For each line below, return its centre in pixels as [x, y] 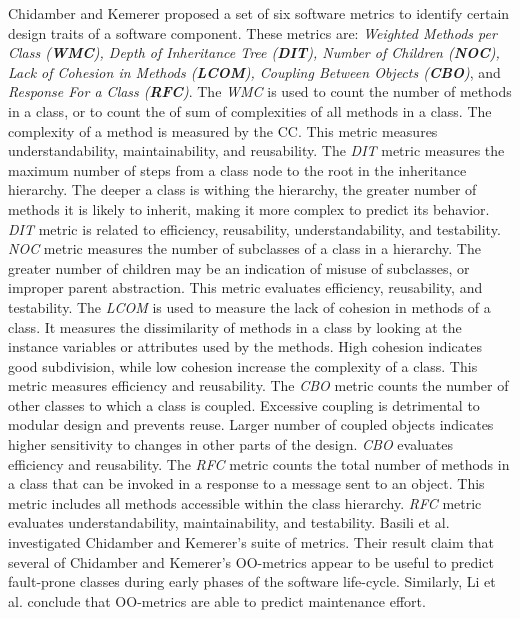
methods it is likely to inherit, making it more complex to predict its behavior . [249, 208]
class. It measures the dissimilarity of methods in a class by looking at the [235, 326]
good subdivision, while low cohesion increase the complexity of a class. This [243, 365]
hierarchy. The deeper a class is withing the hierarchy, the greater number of [242, 189]
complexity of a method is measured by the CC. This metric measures [223, 130]
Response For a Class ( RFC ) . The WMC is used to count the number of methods [260, 91]
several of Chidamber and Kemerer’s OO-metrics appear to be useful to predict [251, 561]
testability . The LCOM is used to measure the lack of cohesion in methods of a [249, 306]
